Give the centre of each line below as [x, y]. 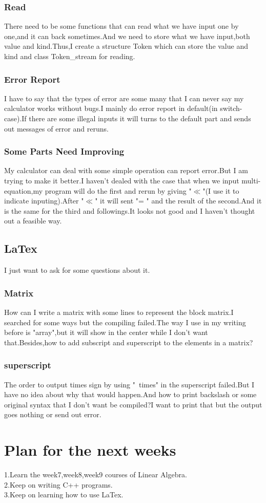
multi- [251, 180]
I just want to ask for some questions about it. [77, 270]
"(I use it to [221, 190]
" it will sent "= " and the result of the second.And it [178, 201]
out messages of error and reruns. [56, 128]
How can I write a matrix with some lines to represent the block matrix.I [119, 312]
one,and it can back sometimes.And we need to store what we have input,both [127, 36]
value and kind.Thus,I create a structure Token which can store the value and [126, 46]
